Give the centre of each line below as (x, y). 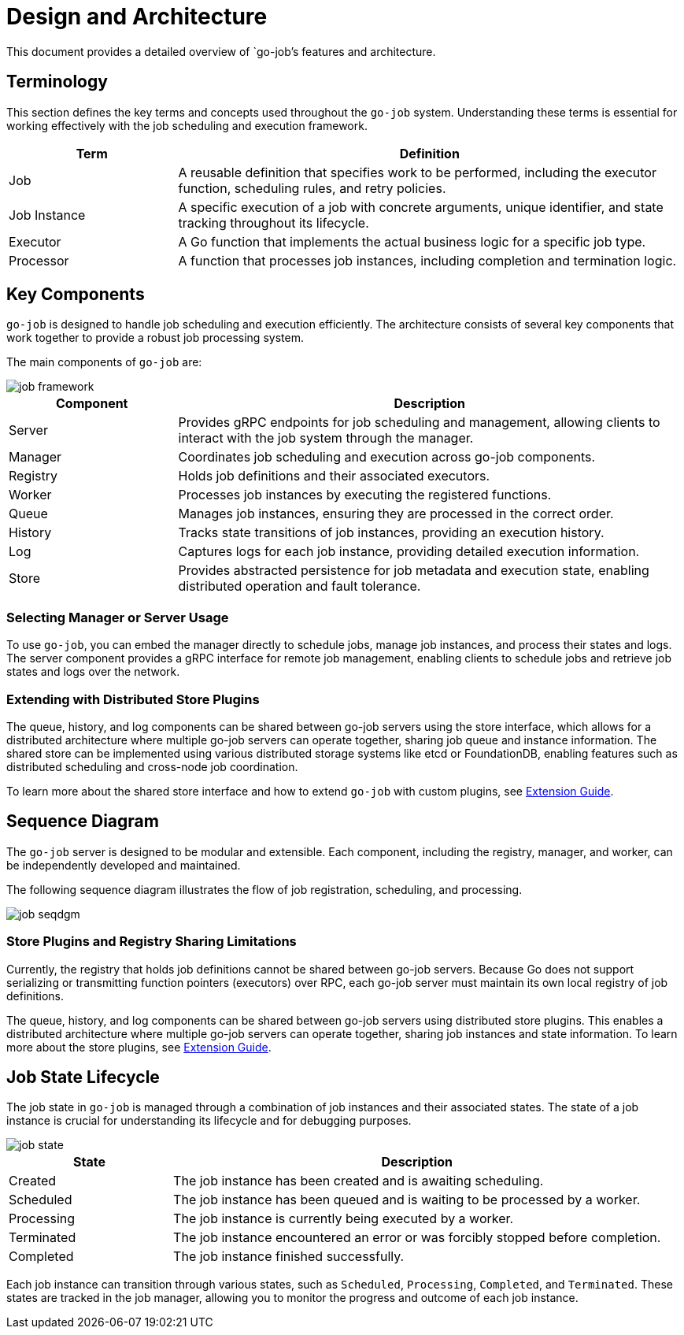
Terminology (57, 82)
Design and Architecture (137, 17)
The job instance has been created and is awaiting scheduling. (359, 1181)
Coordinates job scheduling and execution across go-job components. (387, 457)
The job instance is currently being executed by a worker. (344, 1219)
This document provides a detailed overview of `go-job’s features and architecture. (221, 51)
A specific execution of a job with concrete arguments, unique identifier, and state (421, 207)
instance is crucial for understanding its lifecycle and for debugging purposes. (209, 1121)
